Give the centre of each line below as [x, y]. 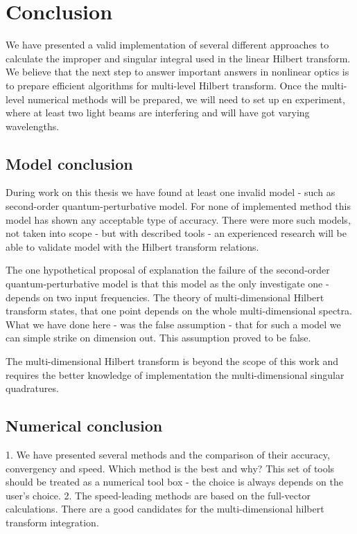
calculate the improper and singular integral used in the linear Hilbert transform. [178, 58]
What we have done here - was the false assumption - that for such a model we [173, 324]
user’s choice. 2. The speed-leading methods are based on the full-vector [158, 495]
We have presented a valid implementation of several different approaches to [167, 45]
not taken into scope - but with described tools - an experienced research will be [176, 233]
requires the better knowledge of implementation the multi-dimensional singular [175, 374]
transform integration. [52, 522]
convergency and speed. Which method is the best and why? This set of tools [170, 468]
